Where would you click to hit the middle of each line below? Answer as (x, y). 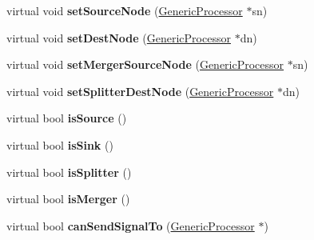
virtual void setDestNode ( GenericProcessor (119, 37)
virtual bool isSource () (67, 118)
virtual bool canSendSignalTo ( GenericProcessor (131, 225)
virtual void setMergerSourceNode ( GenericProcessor (145, 64)
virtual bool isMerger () (68, 199)
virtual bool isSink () (60, 144)
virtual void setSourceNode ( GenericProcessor (125, 10)
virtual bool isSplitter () (69, 172)
